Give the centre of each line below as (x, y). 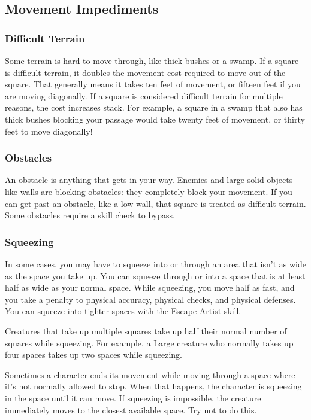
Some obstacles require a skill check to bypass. (90, 215)
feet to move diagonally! (49, 131)
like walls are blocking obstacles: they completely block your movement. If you (149, 191)
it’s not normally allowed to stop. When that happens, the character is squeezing (153, 386)
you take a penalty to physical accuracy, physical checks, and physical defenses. (150, 299)
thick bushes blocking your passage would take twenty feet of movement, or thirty (155, 119)
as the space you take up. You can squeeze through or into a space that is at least (155, 276)
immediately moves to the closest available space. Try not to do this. (131, 410)
